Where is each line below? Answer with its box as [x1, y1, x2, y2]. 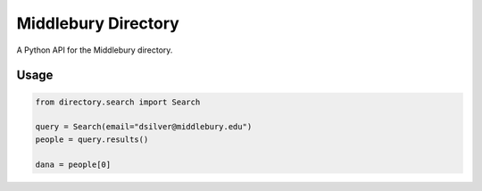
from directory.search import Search [35, 96, 201, 107]
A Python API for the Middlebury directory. [16, 45, 173, 55]
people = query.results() [35, 134, 149, 145]
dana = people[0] [35, 159, 112, 170]
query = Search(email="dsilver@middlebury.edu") [35, 121, 253, 132]
